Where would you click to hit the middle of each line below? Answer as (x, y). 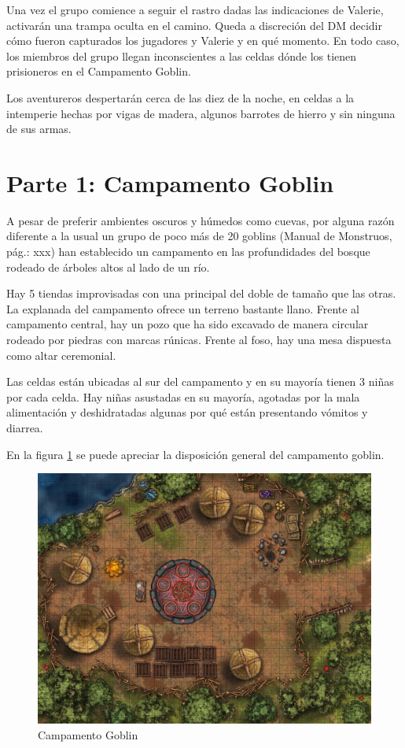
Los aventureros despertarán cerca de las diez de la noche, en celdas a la (180, 97)
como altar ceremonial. (61, 355)
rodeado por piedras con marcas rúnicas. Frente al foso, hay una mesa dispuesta (199, 340)
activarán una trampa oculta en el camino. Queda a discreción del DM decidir (194, 25)
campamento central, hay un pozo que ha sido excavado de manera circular (188, 324)
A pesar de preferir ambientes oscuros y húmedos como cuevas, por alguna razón (201, 220)
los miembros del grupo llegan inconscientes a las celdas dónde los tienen (182, 56)
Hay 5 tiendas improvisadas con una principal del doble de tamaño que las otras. (201, 293)
